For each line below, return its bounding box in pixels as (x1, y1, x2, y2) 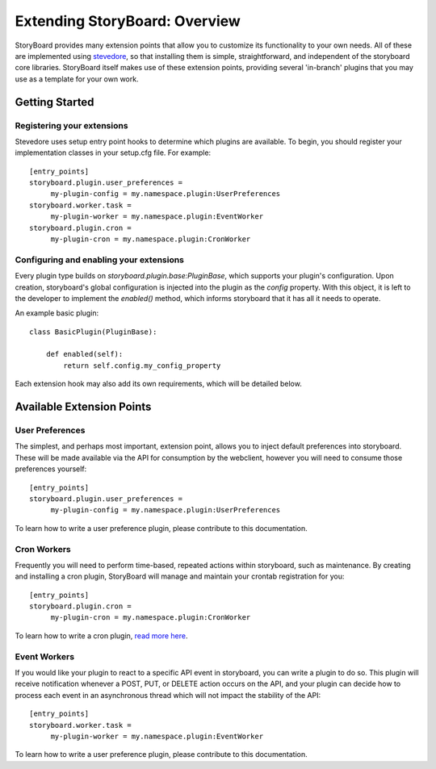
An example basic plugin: (15, 308, 99, 318)
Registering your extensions (15, 119, 128, 131)
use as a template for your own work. (15, 73, 139, 84)
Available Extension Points (15, 400, 152, 414)
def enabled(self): (45, 349, 124, 359)
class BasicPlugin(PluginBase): (29, 327, 157, 336)
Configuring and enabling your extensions (15, 254, 185, 265)
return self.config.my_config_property (63, 361, 221, 370)
